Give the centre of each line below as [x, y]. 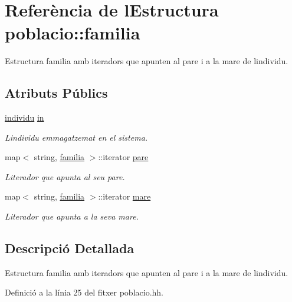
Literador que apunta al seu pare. [65, 176]
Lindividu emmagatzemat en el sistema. [76, 137]
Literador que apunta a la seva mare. [72, 216]
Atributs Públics [56, 93]
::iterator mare [124, 196]
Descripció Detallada [70, 248]
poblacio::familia [73, 33]
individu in [24, 117]
